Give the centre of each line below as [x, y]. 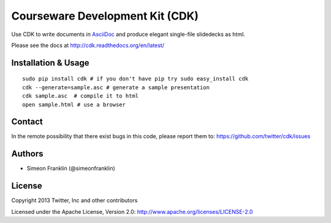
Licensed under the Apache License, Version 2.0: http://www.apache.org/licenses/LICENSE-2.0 [132, 211]
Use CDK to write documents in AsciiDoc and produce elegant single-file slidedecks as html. [128, 34]
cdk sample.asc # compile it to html [81, 96]
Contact [27, 122]
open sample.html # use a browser [74, 104]
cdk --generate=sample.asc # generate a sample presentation [116, 87]
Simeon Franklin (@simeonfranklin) [71, 169]
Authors [27, 154]
